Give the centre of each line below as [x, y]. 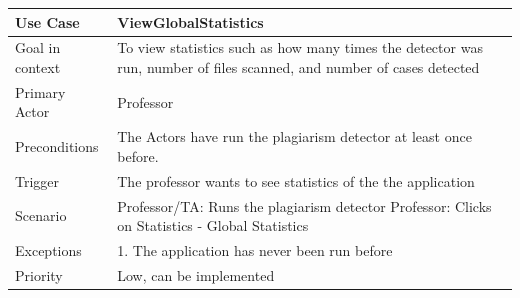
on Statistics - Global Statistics [213, 225]
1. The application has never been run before [255, 249]
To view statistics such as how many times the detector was [300, 47]
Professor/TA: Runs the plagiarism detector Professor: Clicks [304, 205]
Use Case [47, 21]
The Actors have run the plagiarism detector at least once [294, 136]
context [38, 66]
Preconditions [57, 146]
